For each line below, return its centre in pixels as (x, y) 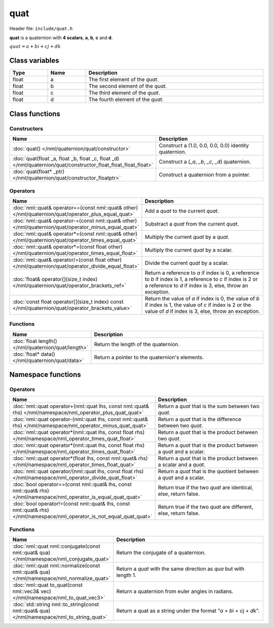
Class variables (34, 61)
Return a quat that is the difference (200, 419)
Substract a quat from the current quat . (192, 224)
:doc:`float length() (35, 341)
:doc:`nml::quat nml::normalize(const (56, 566)
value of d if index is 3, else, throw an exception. (203, 311)
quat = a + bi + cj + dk (35, 46)
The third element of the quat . (124, 93)
